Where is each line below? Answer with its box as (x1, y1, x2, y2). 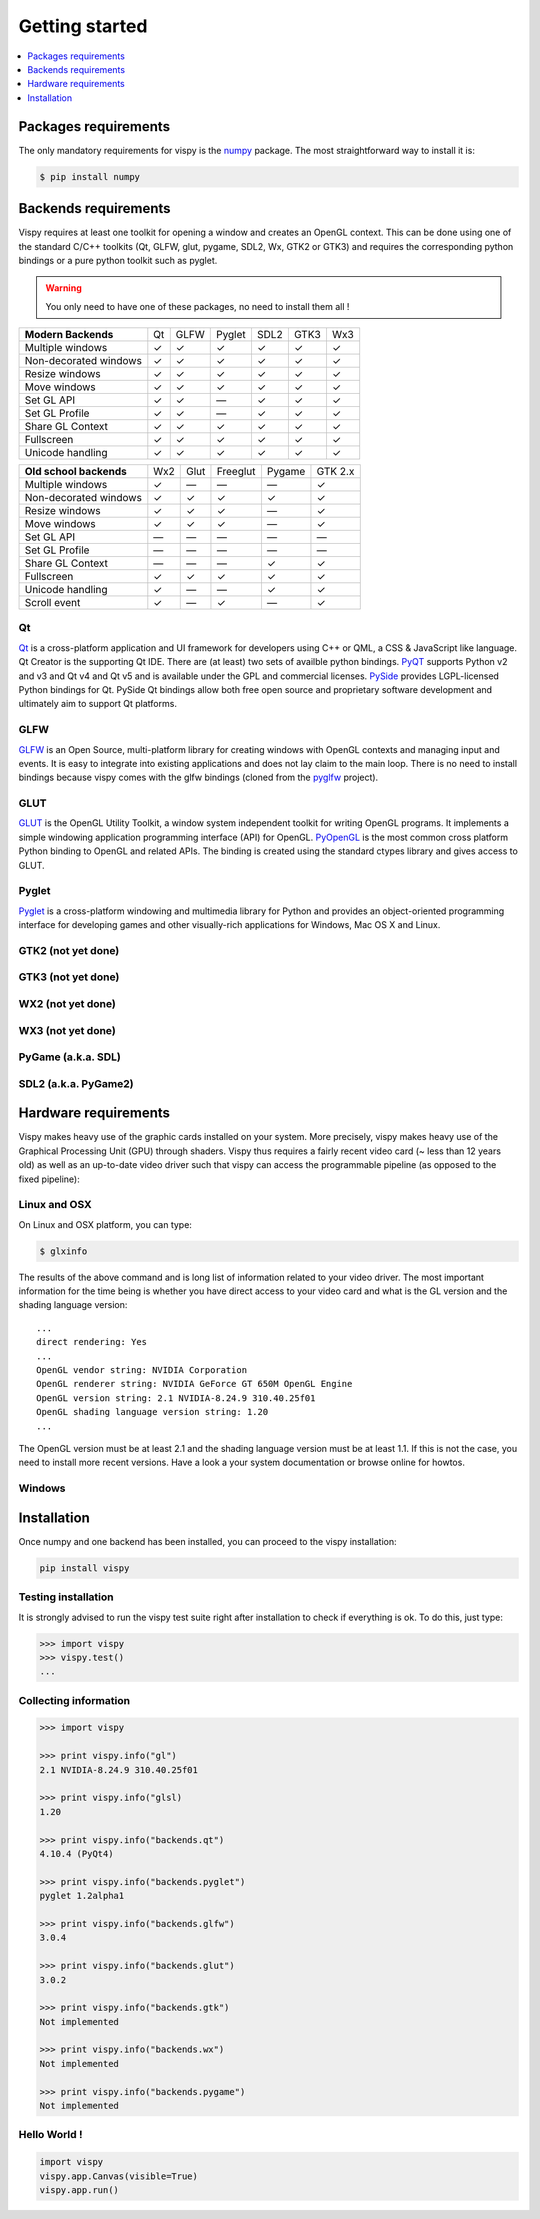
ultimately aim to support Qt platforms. (18, 698, 177, 710)
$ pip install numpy (39, 171, 140, 182)
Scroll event (24, 596, 81, 610)
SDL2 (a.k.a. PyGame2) (18, 1076, 134, 1090)
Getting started (18, 15, 148, 37)
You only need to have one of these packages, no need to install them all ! (45, 300, 350, 312)
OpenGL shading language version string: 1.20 (36, 1406, 269, 1418)
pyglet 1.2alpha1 (39, 1890, 125, 1902)
